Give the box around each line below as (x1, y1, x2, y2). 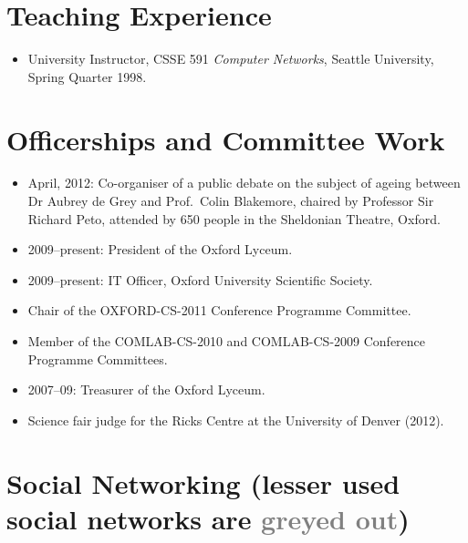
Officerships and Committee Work (6, 120, 445, 158)
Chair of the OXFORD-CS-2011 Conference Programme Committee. (27, 301, 411, 320)
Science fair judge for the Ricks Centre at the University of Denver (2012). (27, 410, 444, 429)
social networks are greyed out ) (6, 499, 410, 537)
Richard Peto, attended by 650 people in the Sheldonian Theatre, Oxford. (27, 209, 441, 228)
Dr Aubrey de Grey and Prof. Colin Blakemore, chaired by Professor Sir (27, 191, 434, 210)
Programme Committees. (27, 349, 168, 368)
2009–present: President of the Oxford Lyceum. (27, 240, 293, 259)
